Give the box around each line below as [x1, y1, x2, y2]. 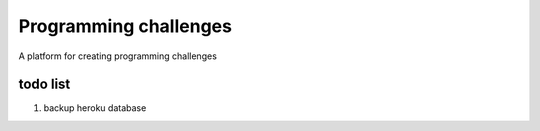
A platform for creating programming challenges [18, 50, 217, 62]
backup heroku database [43, 102, 147, 114]
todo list [18, 76, 71, 93]
